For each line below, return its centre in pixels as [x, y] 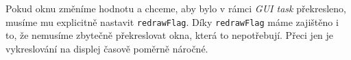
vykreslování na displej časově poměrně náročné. [107, 48]
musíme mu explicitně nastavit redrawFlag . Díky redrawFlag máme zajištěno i [172, 21]
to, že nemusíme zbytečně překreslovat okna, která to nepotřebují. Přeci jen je [170, 35]
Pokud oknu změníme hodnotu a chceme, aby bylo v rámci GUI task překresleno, [176, 8]
